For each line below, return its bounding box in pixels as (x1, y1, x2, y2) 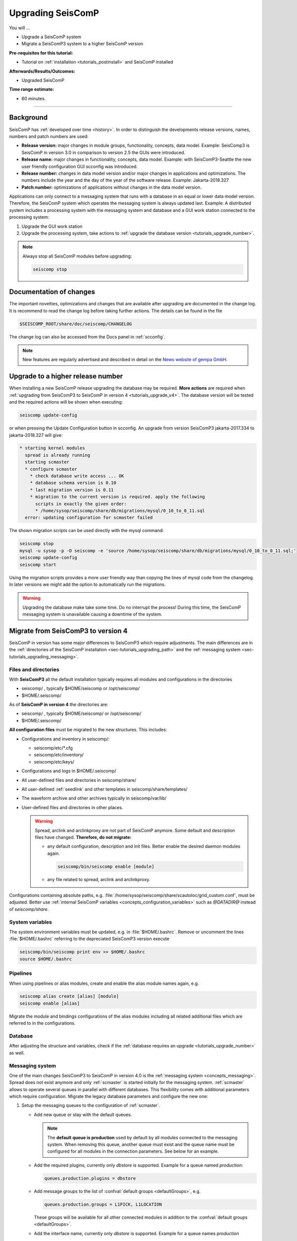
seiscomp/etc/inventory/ (34, 752, 84, 758)
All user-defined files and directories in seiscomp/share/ (21, 777, 136, 783)
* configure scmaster (25, 466, 78, 472)
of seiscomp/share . (9, 906, 49, 912)
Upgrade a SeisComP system (21, 34, 82, 40)
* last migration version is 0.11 (30, 487, 114, 492)
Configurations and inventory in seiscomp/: (21, 736, 110, 742)
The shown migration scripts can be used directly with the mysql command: (9, 528, 164, 534)
